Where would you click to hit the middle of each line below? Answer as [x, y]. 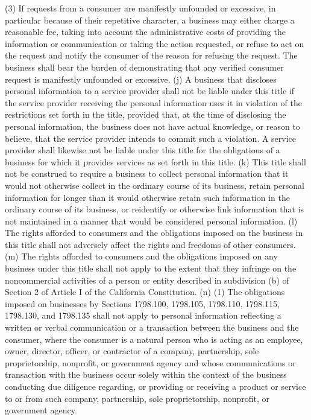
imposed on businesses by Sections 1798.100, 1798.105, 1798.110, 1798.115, [142, 303]
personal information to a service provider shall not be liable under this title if [150, 91]
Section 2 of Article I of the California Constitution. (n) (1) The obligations [145, 292]
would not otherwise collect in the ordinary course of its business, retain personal [155, 185]
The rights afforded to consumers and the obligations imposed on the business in [154, 233]
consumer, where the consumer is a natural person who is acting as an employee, [154, 339]
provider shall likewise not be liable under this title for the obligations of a [143, 150]
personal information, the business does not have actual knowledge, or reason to [152, 126]
